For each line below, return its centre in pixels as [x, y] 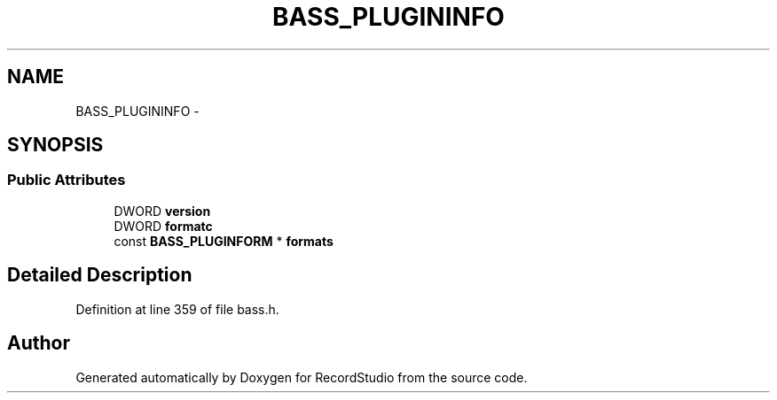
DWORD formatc [163, 226]
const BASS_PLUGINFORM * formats [224, 241]
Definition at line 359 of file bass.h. [177, 309]
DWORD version [162, 211]
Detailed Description [100, 275]
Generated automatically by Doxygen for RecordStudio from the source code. [302, 377]
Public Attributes [67, 180]
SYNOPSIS [55, 145]
